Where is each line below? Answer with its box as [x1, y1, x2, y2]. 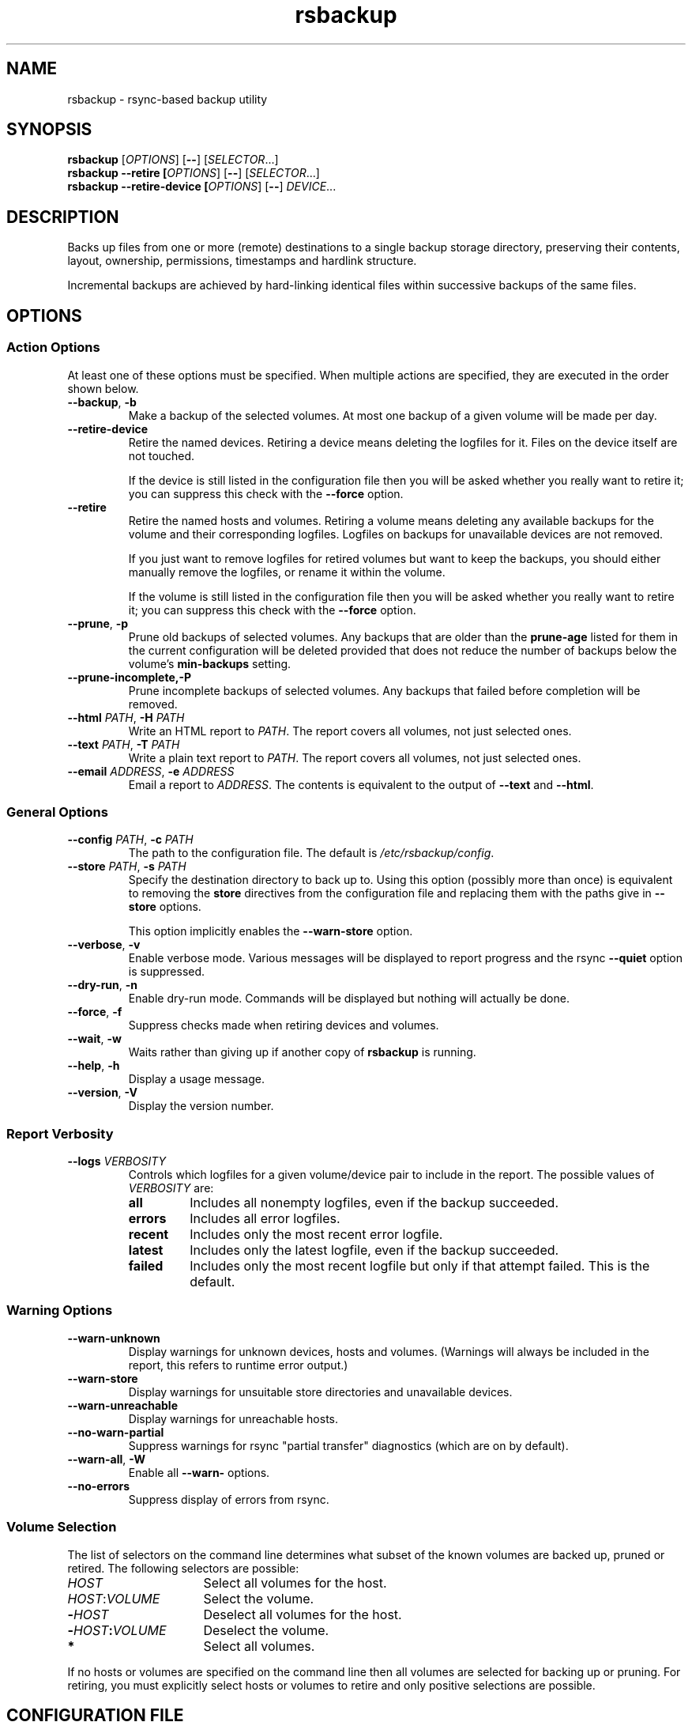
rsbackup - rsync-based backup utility [67, 92, 268, 106]
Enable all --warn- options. [128, 1465, 270, 1479]
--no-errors [67, 1478, 130, 1493]
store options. [128, 900, 201, 914]
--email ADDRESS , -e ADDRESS [67, 764, 235, 778]
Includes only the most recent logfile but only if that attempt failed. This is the [190, 1258, 650, 1274]
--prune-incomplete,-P [67, 670, 192, 684]
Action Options [6, 339, 100, 356]
